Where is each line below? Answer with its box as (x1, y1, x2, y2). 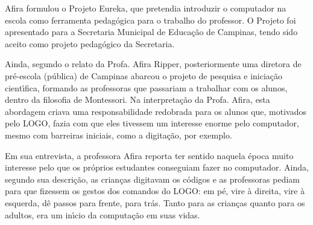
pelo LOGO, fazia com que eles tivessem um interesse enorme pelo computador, (5, 117, 299, 129)
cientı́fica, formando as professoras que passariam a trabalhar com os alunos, (5, 81, 288, 94)
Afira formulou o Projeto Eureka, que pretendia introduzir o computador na (5, 2, 286, 14)
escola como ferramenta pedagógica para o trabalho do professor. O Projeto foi (5, 13, 296, 26)
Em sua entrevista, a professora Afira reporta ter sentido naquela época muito (5, 149, 294, 161)
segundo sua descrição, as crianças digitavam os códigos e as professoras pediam (5, 172, 300, 185)
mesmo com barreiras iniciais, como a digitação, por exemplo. (5, 128, 232, 141)
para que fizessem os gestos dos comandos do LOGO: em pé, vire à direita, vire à (5, 184, 305, 197)
